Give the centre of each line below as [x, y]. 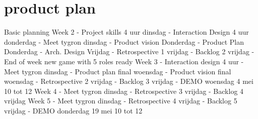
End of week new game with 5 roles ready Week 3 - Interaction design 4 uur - [124, 61]
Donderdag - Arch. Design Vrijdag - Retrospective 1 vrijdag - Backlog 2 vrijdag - [129, 51]
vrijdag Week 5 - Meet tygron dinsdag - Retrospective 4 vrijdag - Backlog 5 [121, 101]
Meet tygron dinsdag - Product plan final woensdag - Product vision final [118, 71]
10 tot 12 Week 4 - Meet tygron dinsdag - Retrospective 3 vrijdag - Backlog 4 [124, 91]
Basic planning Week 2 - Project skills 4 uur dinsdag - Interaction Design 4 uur [126, 32]
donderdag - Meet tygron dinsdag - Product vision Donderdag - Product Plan [124, 41]
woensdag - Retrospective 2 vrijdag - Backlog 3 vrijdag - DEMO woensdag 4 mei [129, 81]
